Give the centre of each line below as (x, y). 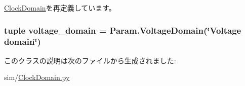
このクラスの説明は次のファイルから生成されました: (90, 60)
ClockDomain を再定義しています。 (60, 8)
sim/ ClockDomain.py (37, 77)
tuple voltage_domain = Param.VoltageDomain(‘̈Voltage (123, 30)
